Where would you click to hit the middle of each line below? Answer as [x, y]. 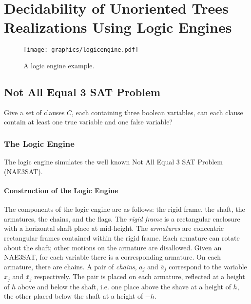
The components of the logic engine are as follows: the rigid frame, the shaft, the [125, 209]
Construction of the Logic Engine [61, 190]
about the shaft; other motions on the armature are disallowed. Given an [113, 247]
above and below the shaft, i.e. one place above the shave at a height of [124, 286]
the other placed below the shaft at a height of [74, 296]
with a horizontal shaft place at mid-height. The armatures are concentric [114, 228]
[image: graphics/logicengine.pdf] [81, 50]
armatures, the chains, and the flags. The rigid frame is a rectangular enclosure [122, 218]
